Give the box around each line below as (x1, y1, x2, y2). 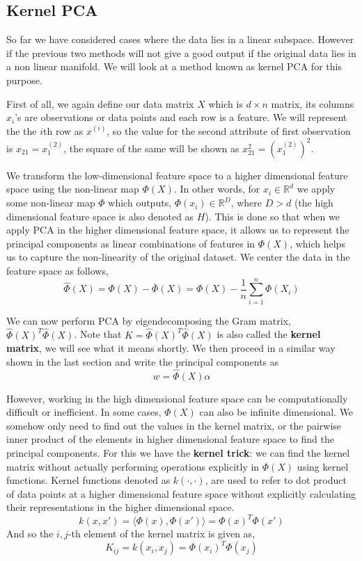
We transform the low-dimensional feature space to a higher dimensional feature (6, 168, 348, 182)
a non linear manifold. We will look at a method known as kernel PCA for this (6, 59, 342, 74)
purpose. (6, 72, 42, 87)
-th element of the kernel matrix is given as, (68, 526, 255, 541)
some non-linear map (6, 195, 95, 210)
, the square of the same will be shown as (63, 140, 239, 155)
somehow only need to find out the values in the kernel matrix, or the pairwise (6, 418, 342, 432)
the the (6, 123, 37, 138)
